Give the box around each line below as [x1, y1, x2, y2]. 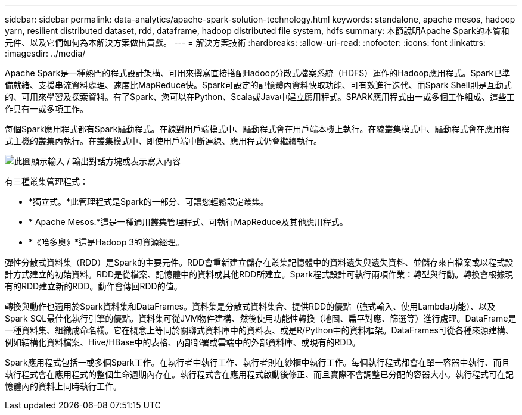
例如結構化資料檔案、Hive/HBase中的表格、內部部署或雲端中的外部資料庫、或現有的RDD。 [5, 337, 361, 347]
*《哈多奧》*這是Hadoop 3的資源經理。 [29, 237, 184, 247]
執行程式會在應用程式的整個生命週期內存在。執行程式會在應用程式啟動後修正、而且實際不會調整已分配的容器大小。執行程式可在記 [5, 369, 514, 379]
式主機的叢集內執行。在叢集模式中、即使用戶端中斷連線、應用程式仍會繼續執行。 [5, 136, 322, 146]
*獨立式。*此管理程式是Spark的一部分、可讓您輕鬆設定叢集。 [29, 196, 269, 207]
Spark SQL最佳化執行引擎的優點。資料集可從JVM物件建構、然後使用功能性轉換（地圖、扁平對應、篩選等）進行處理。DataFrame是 [5, 313, 517, 323]
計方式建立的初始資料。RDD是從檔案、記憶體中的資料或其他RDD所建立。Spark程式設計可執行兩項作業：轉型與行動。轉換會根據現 [5, 269, 514, 279]
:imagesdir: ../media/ [5, 48, 86, 58]
